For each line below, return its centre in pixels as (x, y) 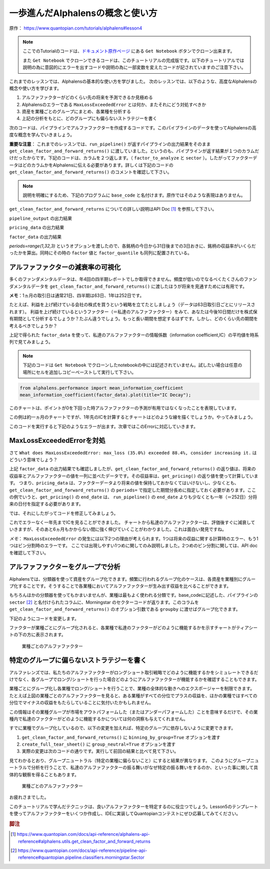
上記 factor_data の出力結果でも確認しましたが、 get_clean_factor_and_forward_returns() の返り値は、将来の (132, 469)
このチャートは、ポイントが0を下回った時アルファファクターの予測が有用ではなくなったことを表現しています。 (124, 408)
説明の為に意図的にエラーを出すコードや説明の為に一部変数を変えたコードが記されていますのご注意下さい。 (134, 67)
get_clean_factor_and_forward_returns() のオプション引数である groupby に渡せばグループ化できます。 (125, 609)
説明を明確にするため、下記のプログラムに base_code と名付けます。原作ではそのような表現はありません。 (134, 195)
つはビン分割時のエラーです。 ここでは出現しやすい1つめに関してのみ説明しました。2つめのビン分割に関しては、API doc (133, 546)
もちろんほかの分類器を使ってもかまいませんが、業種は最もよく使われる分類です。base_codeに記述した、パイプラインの (134, 595)
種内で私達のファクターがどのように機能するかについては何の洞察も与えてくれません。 (99, 719)
